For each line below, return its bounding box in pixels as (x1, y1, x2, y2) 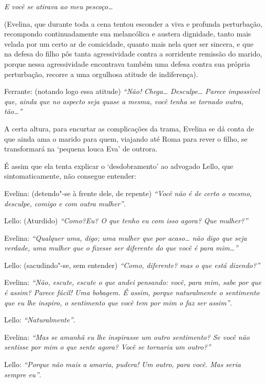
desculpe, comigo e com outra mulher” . (4, 198, 126, 208)
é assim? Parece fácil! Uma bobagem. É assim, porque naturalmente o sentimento (4, 287, 260, 298)
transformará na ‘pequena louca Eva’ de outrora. (4, 143, 158, 154)
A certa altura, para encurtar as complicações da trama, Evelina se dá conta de (4, 123, 254, 133)
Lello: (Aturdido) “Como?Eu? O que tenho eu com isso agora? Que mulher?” (4, 215, 248, 226)
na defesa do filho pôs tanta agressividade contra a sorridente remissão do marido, (4, 48, 262, 59)
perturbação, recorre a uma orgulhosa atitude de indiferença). (4, 68, 198, 79)
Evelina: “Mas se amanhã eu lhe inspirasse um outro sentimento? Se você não (4, 331, 250, 342)
